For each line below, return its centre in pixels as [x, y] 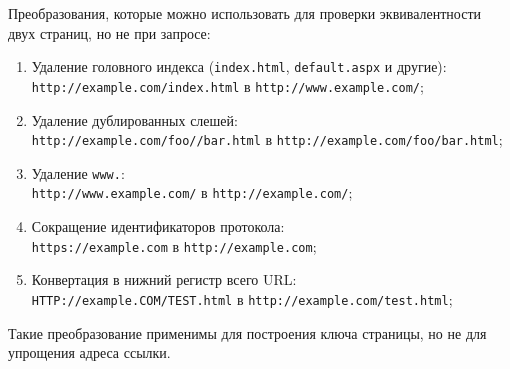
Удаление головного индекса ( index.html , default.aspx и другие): [239, 66]
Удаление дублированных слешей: [134, 119]
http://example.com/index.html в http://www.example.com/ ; [227, 85]
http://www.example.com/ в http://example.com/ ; [192, 192]
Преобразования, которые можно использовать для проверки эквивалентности [245, 13]
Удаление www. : [78, 172]
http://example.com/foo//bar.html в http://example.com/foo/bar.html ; [267, 139]
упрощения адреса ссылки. [89, 352]
